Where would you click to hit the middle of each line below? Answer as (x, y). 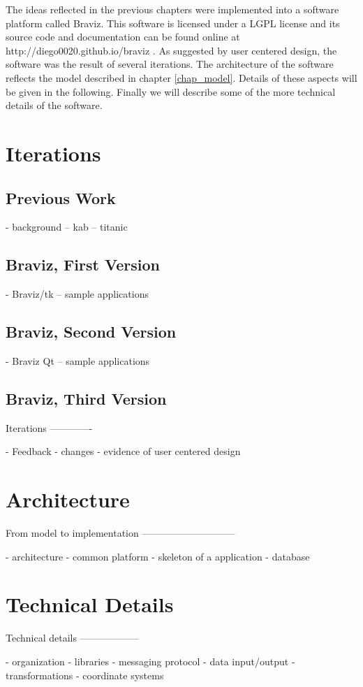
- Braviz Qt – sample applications (78, 360)
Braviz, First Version (83, 265)
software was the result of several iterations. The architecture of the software (170, 64)
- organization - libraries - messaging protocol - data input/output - (150, 661)
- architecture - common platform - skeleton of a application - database (158, 556)
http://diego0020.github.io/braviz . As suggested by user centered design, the (171, 50)
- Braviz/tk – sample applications (77, 294)
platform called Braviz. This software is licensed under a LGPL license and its (173, 23)
